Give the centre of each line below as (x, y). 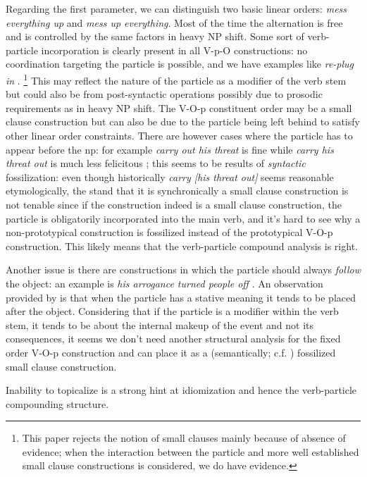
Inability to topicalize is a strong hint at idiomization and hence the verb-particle (181, 390)
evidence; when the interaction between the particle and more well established (191, 451)
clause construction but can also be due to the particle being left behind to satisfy (183, 122)
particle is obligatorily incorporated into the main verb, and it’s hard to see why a (183, 218)
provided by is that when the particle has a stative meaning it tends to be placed (181, 297)
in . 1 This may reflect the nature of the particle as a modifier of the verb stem (176, 79)
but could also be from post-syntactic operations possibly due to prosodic (164, 94)
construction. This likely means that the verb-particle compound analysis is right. (182, 246)
